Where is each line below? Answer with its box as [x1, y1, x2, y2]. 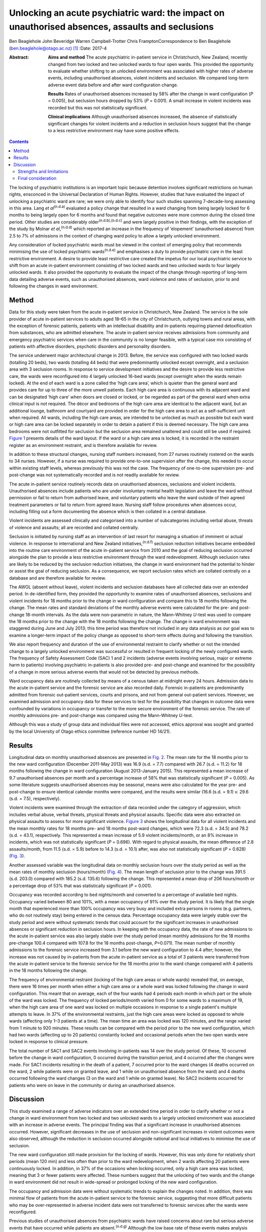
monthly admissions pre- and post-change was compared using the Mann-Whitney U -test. [9, 713, 193, 719]
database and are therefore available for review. [9, 575, 106, 581]
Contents [9, 138, 29, 145]
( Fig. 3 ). [9, 853, 26, 859]
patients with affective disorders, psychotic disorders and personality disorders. [9, 343, 172, 349]
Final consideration [18, 175, 57, 181]
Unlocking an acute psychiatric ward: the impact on [9, 7, 225, 18]
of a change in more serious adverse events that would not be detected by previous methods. [9, 669, 199, 675]
